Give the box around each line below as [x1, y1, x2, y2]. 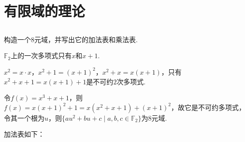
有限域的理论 [4, 1, 86, 21]
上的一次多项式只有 [11, 50, 72, 61]
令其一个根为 [4, 112, 44, 123]
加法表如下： [4, 129, 44, 139]
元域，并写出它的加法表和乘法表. [34, 34, 138, 44]
